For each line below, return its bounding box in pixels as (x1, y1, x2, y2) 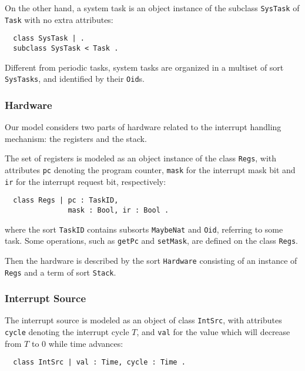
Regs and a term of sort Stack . (5, 266, 116, 278)
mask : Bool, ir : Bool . (68, 206, 169, 214)
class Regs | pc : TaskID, (13, 196, 119, 205)
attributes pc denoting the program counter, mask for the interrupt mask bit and (5, 163, 296, 175)
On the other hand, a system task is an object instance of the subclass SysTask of (5, 2, 300, 14)
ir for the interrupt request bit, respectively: (5, 175, 166, 187)
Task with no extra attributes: (5, 13, 113, 25)
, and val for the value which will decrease (136, 326, 290, 338)
